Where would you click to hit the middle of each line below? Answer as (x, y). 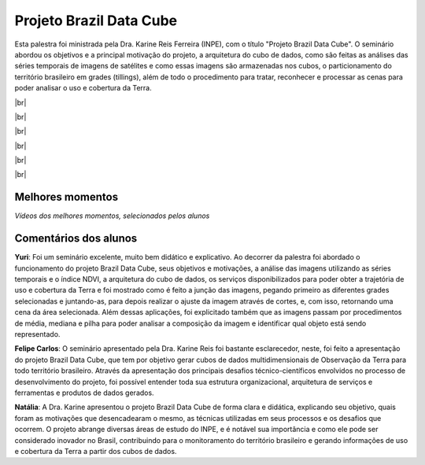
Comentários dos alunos (76, 239)
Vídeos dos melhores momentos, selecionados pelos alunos (112, 216)
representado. (37, 334)
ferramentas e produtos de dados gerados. (84, 393)
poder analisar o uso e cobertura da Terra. (83, 88)
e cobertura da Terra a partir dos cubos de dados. (96, 451)
